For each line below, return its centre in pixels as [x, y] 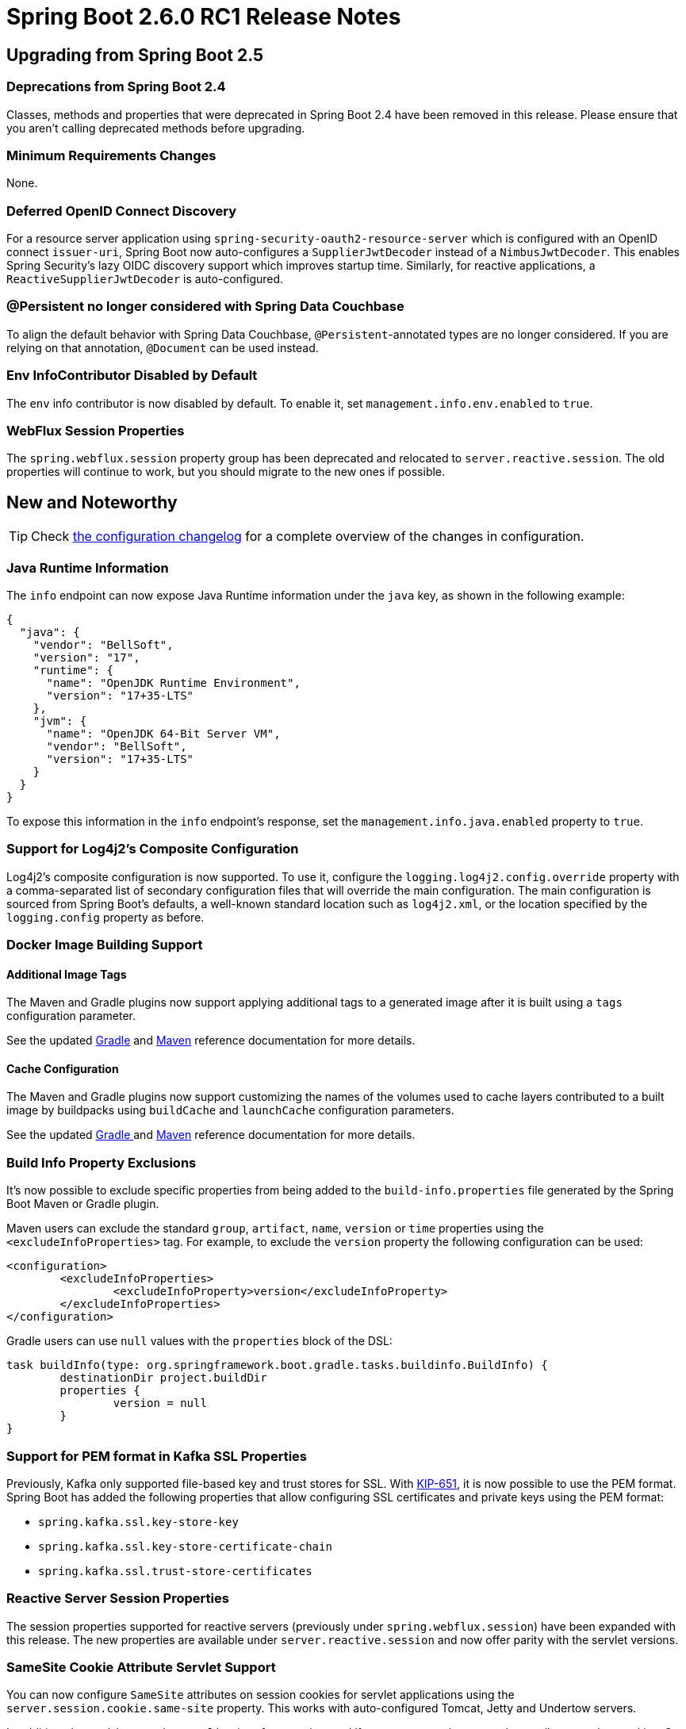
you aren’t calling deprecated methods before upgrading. [156, 128]
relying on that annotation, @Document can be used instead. [163, 347]
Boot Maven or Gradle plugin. [83, 1204]
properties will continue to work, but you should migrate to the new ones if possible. [226, 472]
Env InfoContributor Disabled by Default [132, 376]
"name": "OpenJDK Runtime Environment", [173, 682]
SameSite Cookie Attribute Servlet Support [141, 1668]
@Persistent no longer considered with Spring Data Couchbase [205, 307]
